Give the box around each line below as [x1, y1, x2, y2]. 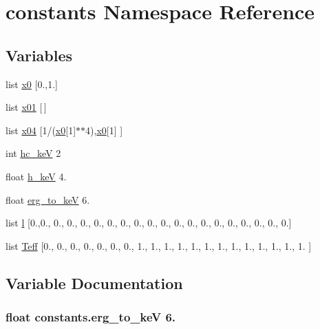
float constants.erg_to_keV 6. [6, 308, 176, 326]
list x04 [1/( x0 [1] [6, 123, 76, 137]
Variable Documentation [6, 272, 183, 293]
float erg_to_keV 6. [6, 192, 90, 206]
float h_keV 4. [6, 169, 67, 183]
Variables [6, 44, 73, 65]
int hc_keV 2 [6, 146, 61, 160]
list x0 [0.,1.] [6, 76, 58, 91]
